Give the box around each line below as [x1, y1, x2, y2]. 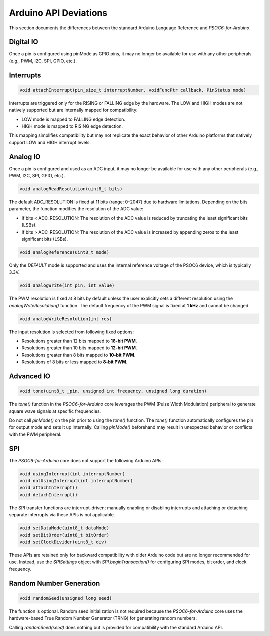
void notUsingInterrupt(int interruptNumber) [19, 478, 133, 484]
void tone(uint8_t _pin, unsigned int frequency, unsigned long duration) [19, 388, 207, 394]
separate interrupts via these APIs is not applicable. [9, 512, 115, 518]
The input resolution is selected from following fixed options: [9, 329, 134, 335]
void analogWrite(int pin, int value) [19, 283, 115, 288]
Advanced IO [9, 372, 51, 381]
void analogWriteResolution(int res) [19, 316, 112, 322]
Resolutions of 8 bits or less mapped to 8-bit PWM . [21, 359, 128, 365]
